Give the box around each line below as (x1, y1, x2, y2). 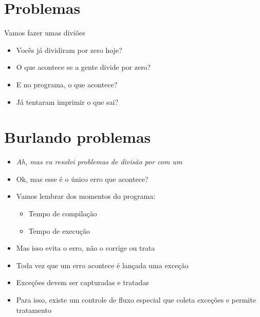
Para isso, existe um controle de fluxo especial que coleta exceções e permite (16, 294, 256, 305)
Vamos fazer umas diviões (4, 27, 85, 38)
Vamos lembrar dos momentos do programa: (16, 191, 156, 201)
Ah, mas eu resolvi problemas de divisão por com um (16, 156, 182, 167)
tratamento (16, 304, 51, 315)
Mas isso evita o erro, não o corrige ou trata (16, 243, 155, 253)
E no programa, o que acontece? (16, 79, 118, 89)
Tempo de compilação (28, 208, 97, 218)
